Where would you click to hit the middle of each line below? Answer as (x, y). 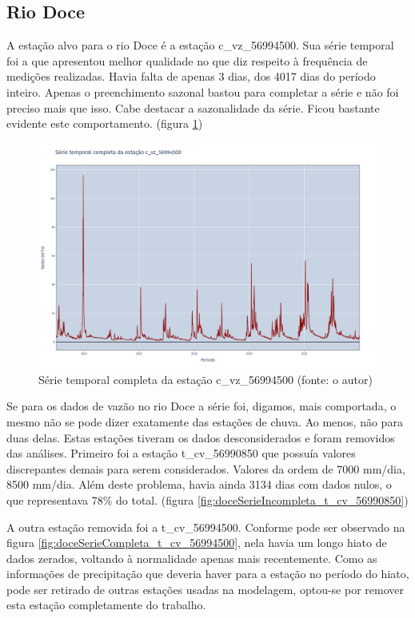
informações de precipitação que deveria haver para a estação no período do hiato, (208, 574)
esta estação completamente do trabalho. (106, 605)
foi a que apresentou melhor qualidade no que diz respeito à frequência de (187, 60)
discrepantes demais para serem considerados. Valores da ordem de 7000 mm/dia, (206, 468)
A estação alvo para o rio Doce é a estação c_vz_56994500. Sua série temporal (200, 45)
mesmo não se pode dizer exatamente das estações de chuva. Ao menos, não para (205, 421)
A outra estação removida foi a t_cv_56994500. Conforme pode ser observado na (206, 527)
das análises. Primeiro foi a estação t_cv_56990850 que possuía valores (181, 453)
